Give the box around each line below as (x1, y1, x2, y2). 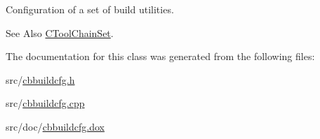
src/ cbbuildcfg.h (6, 72, 75, 87)
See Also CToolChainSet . (6, 25, 114, 40)
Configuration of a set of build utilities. (6, 2, 174, 16)
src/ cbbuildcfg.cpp (6, 96, 85, 110)
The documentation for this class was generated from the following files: (6, 49, 315, 64)
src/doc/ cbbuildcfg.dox (6, 119, 105, 133)
